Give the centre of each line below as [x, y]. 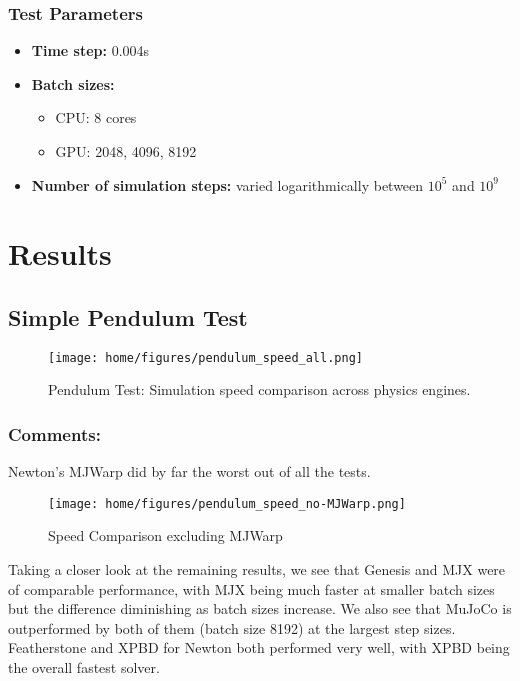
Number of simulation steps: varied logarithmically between [227, 184]
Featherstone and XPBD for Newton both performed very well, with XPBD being [259, 647]
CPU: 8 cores [96, 117]
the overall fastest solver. [84, 667]
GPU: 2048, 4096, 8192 [126, 151]
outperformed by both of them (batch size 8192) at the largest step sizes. [232, 627]
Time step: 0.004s [90, 50]
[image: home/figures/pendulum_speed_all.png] [205, 357]
